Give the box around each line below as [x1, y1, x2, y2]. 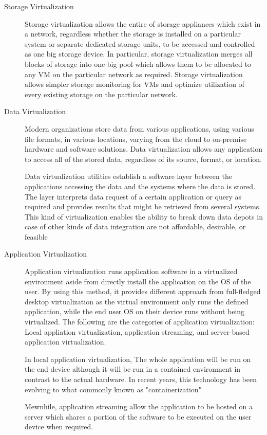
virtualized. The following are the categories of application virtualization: [25, 316, 255, 327]
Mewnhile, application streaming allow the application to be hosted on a [25, 401, 253, 412]
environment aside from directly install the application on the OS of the [25, 276, 251, 286]
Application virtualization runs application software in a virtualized [25, 266, 238, 277]
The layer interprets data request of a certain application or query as [25, 191, 242, 202]
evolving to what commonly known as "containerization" [25, 384, 201, 394]
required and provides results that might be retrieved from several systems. [25, 201, 261, 212]
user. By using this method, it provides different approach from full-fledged [25, 286, 261, 297]
